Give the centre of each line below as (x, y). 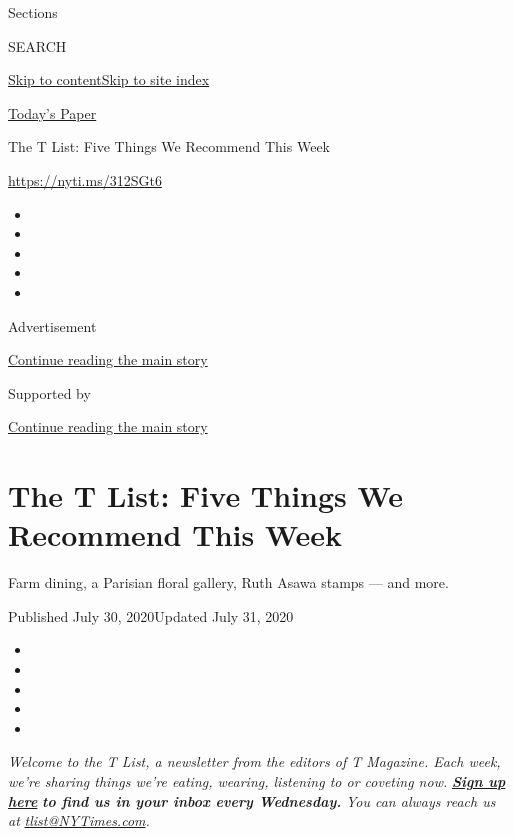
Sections (33, 12)
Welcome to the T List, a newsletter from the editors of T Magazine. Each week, (254, 761)
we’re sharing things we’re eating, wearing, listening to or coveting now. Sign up (257, 780)
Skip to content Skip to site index (109, 79)
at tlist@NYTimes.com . (79, 820)
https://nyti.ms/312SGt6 (85, 179)
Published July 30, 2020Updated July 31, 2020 (151, 615)
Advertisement (52, 325)
